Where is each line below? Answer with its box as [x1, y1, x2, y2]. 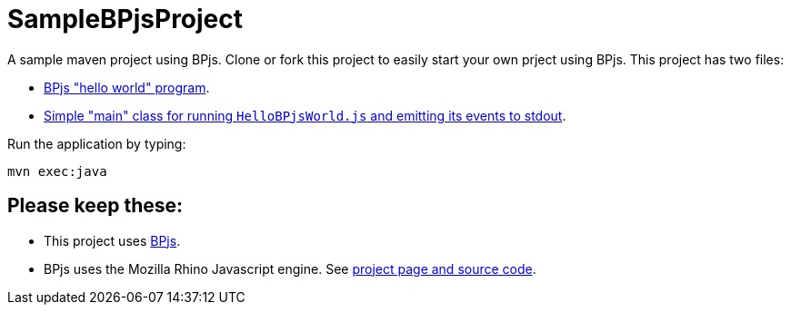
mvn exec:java [7, 163, 107, 179]
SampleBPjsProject [7, 4, 244, 34]
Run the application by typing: [7, 135, 186, 151]
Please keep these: [7, 194, 183, 218]
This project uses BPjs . [44, 232, 181, 249]
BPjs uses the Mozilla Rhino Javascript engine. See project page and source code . [44, 260, 536, 277]
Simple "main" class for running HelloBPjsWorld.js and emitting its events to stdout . [44, 107, 566, 123]
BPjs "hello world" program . [44, 79, 210, 95]
